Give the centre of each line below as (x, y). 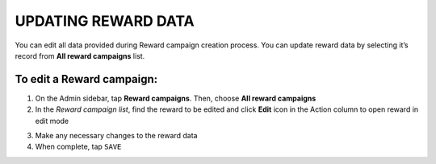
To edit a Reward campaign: (86, 79)
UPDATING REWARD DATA (105, 21)
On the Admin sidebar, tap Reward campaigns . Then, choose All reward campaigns (176, 98)
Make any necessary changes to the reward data (116, 136)
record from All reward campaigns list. (80, 55)
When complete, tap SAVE (78, 147)
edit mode (52, 121)
